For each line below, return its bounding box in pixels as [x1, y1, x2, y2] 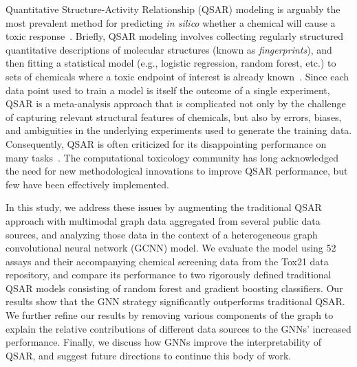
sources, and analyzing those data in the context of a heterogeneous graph [6, 227, 318, 241]
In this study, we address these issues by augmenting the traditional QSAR [6, 200, 322, 214]
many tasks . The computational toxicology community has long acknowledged [6, 150, 338, 164]
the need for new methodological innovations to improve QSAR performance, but [6, 164, 348, 178]
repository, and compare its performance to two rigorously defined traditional [6, 267, 332, 282]
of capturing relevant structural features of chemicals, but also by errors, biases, [6, 109, 342, 124]
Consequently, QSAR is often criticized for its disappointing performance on [6, 136, 327, 151]
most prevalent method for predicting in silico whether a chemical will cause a [6, 15, 336, 30]
